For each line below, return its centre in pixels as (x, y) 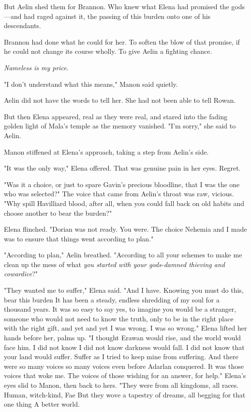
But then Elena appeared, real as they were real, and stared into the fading (116, 116)
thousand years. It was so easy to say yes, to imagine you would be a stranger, (120, 309)
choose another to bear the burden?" (58, 213)
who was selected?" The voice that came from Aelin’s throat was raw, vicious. (119, 194)
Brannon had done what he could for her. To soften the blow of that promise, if (122, 41)
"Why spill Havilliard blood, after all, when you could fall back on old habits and (124, 203)
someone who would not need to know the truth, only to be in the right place (119, 318)
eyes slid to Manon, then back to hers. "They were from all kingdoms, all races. (121, 385)
